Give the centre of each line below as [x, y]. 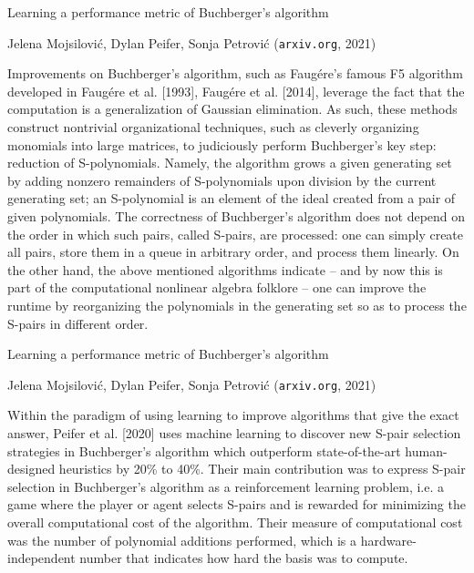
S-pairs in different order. [78, 323]
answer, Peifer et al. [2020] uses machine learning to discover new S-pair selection [234, 433]
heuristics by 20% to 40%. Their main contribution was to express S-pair [262, 469]
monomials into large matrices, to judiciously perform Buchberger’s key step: [222, 144]
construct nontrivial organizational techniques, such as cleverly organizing [213, 127]
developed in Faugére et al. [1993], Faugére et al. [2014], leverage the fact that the [236, 91]
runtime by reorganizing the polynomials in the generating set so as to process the [237, 305]
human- [426, 450]
